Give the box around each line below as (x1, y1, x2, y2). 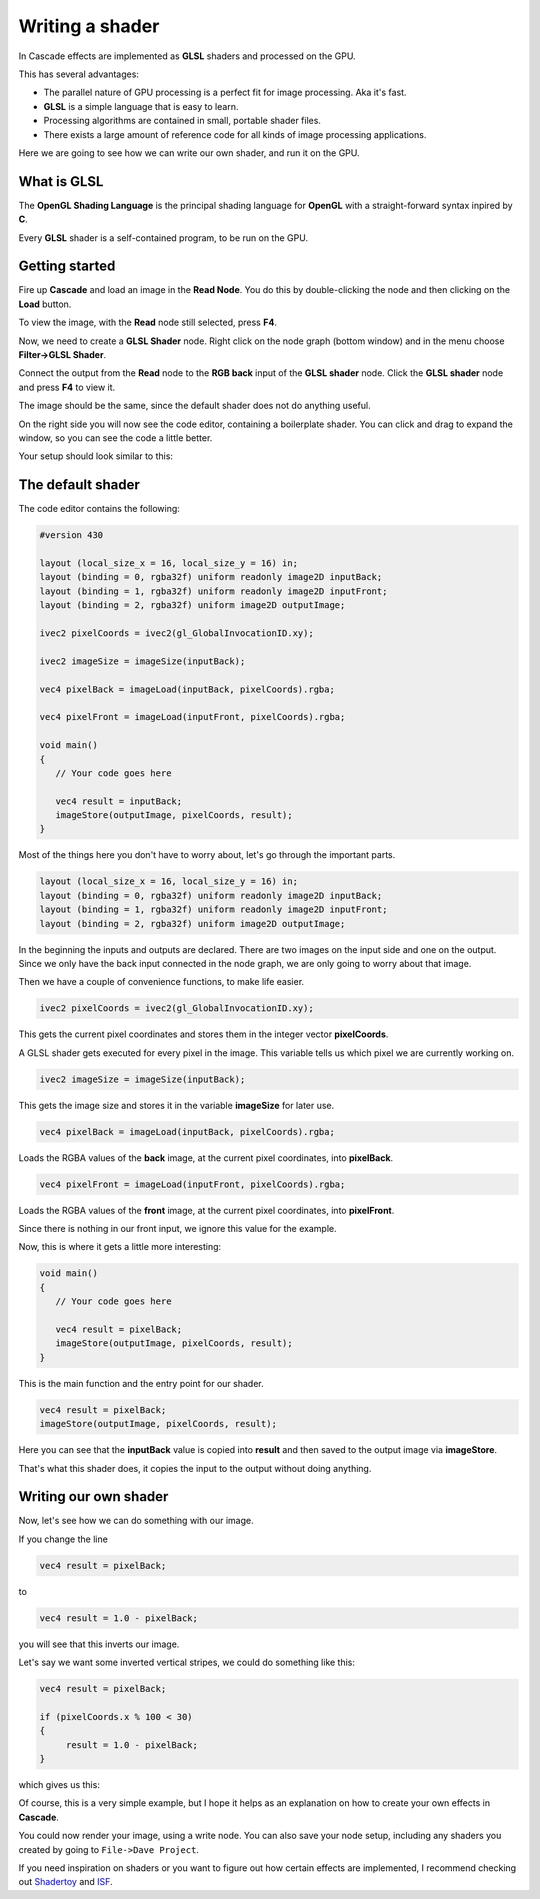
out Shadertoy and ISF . (18, 1876, 114, 1888)
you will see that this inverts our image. (18, 1638, 180, 1650)
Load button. (18, 298, 72, 310)
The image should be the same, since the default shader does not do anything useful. (18, 400, 371, 412)
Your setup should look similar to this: (18, 450, 174, 462)
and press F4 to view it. (18, 381, 116, 393)
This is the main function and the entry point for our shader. (18, 1377, 264, 1389)
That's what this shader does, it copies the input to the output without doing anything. (18, 1462, 372, 1474)
